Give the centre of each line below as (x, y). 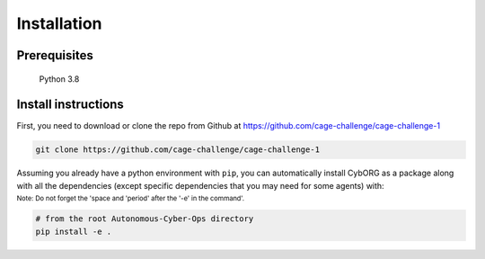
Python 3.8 (59, 79)
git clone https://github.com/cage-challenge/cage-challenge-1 (178, 150)
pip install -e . (74, 231)
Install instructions (71, 105)
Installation (59, 23)
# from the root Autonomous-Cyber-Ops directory (145, 219)
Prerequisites (55, 55)
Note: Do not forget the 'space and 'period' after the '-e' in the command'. (131, 199)
